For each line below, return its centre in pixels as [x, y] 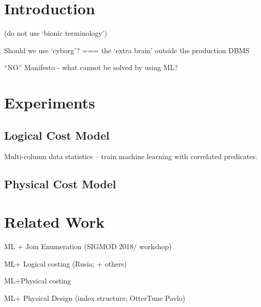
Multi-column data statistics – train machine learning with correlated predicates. [131, 156]
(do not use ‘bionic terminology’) [56, 33]
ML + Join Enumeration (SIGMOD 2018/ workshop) [88, 246]
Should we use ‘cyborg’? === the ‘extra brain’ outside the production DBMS [127, 50]
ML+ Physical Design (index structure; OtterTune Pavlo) [95, 298]
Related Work [55, 222]
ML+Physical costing [38, 281]
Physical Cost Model [60, 184]
